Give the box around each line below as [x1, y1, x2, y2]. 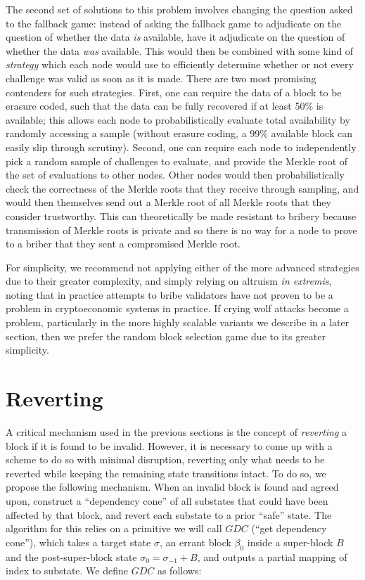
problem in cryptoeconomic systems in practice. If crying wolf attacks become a [6, 301, 349, 316]
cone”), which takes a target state [6, 534, 151, 549]
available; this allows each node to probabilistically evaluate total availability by [6, 112, 350, 127]
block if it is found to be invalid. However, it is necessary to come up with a [6, 438, 333, 453]
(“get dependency [251, 521, 327, 536]
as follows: [157, 563, 202, 578]
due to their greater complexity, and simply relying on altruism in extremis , [6, 273, 332, 288]
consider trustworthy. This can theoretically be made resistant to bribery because [6, 208, 357, 223]
